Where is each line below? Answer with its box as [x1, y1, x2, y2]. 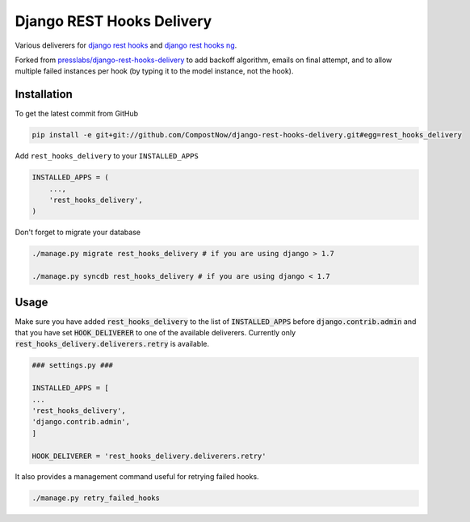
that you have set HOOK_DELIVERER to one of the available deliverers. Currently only [15, 328, 296, 337]
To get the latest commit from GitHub [15, 109, 139, 119]
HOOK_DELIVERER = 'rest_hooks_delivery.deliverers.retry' [31, 451, 266, 461]
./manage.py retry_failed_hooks [31, 494, 161, 503]
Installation [15, 87, 73, 101]
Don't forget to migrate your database [15, 227, 141, 238]
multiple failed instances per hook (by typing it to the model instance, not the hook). [15, 66, 294, 76]
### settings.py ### [31, 360, 113, 370]
